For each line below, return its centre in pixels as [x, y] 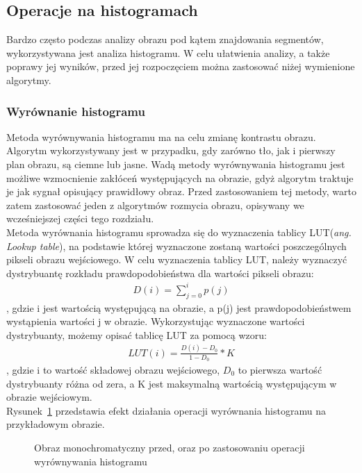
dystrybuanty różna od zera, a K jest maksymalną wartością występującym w [172, 383]
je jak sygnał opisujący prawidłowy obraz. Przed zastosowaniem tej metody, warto [181, 191]
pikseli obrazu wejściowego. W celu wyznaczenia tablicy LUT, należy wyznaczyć [177, 259]
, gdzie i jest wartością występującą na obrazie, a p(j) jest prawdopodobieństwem [179, 307]
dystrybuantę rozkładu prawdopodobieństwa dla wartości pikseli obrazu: [160, 273]
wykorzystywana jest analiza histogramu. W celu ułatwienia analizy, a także [168, 52]
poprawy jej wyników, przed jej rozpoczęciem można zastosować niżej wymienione [181, 66]
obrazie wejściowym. [49, 397]
